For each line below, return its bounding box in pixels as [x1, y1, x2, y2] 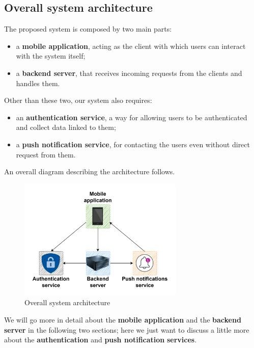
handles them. [16, 77, 60, 88]
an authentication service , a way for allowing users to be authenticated [16, 112, 247, 122]
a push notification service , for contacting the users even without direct [16, 139, 250, 149]
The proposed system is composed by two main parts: [4, 23, 172, 34]
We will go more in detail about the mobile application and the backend [4, 314, 241, 325]
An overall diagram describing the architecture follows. [4, 166, 175, 177]
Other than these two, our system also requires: [4, 95, 152, 105]
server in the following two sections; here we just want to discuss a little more [4, 324, 249, 335]
